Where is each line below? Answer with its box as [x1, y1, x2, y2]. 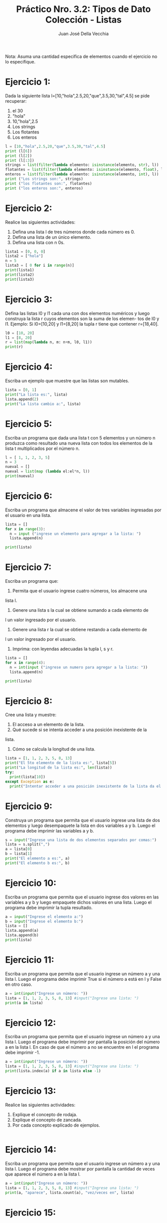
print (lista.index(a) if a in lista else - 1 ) [5, 1069, 101, 1074]
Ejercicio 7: [5, 562, 52, 573]
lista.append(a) [5, 928, 39, 933]
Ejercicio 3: [5, 294, 53, 305]
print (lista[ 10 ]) [9, 774, 46, 780]
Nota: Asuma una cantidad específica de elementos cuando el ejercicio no [5, 53, 158, 59]
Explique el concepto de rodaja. [12, 1112, 78, 1117]
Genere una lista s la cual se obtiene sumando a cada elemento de [12, 607, 149, 613]
